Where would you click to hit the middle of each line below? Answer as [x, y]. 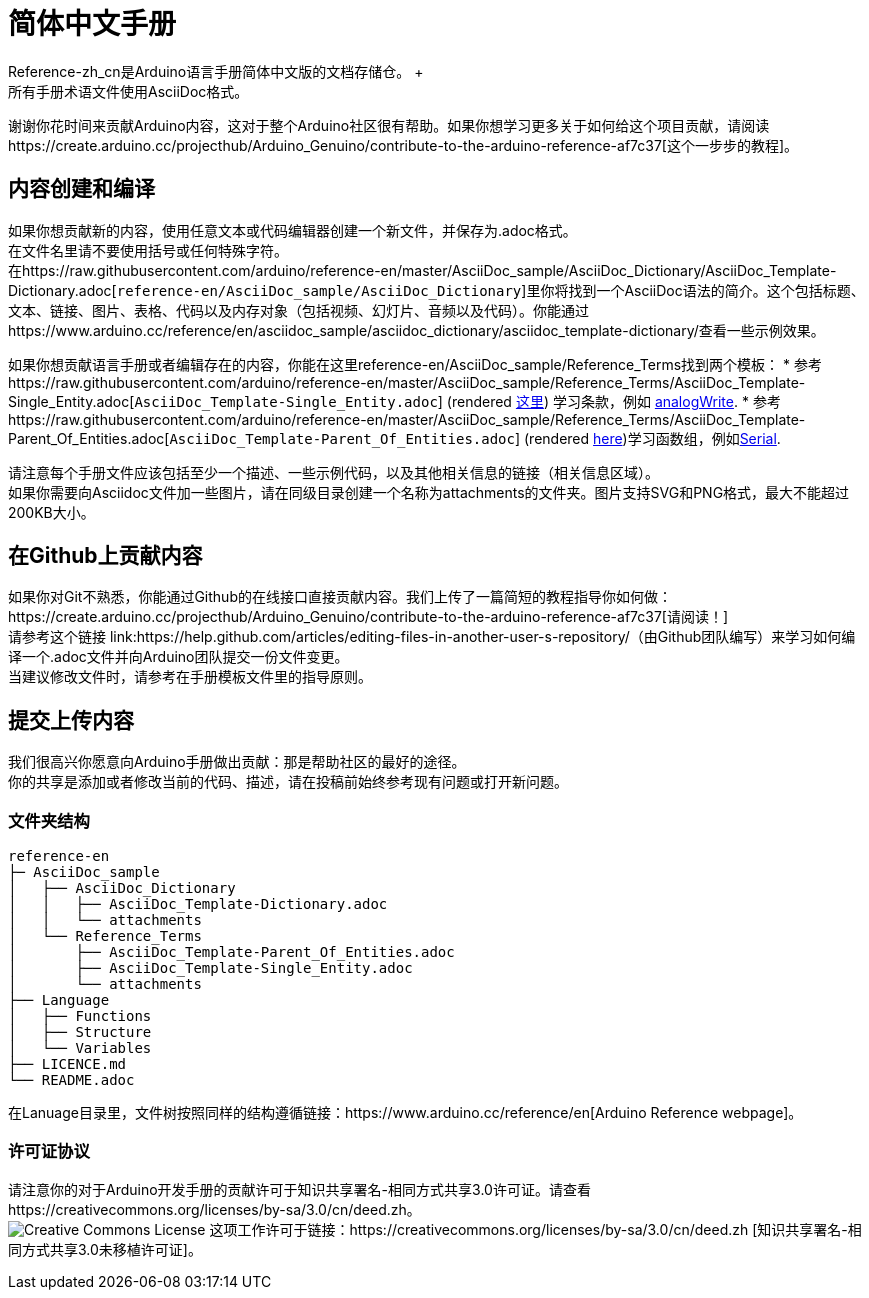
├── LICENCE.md [67, 1064]
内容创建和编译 [81, 189]
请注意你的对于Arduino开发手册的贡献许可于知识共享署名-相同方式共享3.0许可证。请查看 [299, 1189]
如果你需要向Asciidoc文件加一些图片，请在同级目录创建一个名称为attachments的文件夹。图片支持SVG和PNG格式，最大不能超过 [429, 492]
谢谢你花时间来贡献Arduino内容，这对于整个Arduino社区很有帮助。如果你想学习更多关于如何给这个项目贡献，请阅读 [389, 125]
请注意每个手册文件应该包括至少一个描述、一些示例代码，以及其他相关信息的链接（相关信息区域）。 [333, 472]
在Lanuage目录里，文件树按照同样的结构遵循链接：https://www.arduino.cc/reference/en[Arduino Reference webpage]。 [405, 1113]
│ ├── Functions [80, 1016]
